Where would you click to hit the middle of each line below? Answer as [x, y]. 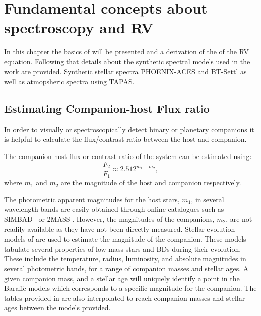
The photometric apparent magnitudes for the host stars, [92, 199]
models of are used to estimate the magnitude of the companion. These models [125, 239]
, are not [239, 219]
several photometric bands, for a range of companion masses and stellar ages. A [126, 268]
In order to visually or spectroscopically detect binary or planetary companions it [129, 129]
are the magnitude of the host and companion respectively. [151, 182]
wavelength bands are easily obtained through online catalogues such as [114, 209]
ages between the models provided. [57, 308]
